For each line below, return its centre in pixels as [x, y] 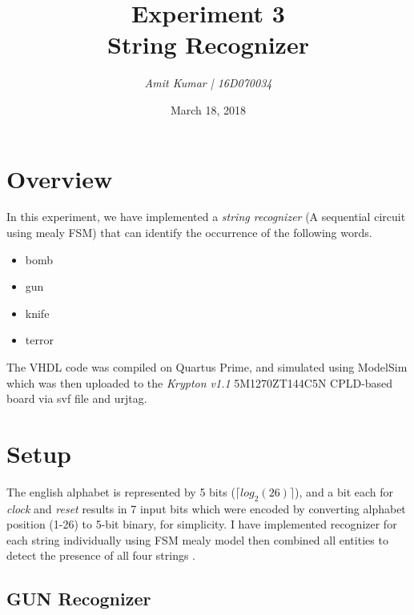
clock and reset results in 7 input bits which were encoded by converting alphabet [206, 508]
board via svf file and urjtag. [77, 398]
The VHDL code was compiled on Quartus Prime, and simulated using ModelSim [207, 367]
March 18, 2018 [208, 109]
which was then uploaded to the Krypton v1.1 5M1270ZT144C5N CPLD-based [200, 382]
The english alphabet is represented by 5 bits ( [121, 491]
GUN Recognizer [79, 599]
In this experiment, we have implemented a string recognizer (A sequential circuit [206, 217]
